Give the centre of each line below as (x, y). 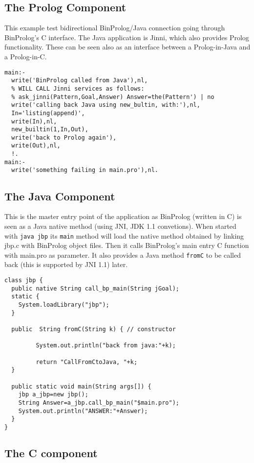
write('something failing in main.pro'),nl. (85, 170)
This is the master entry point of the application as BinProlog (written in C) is (123, 216)
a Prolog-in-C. (26, 56)
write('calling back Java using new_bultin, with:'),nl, (106, 105)
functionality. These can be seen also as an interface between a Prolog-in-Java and (127, 47)
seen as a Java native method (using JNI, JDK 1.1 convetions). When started (120, 226)
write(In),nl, (34, 121)
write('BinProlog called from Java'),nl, (80, 81)
